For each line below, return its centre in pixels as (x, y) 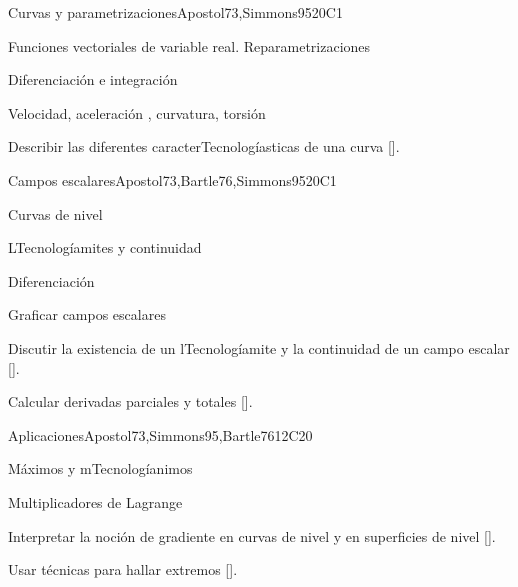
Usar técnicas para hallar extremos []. (123, 569)
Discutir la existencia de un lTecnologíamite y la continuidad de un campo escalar (259, 347)
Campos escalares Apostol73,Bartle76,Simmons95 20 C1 (172, 179)
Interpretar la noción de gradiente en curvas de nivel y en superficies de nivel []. (252, 535)
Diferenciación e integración (93, 79)
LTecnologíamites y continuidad (105, 247)
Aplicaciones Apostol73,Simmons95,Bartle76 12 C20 (160, 434)
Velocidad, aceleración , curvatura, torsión (137, 112)
